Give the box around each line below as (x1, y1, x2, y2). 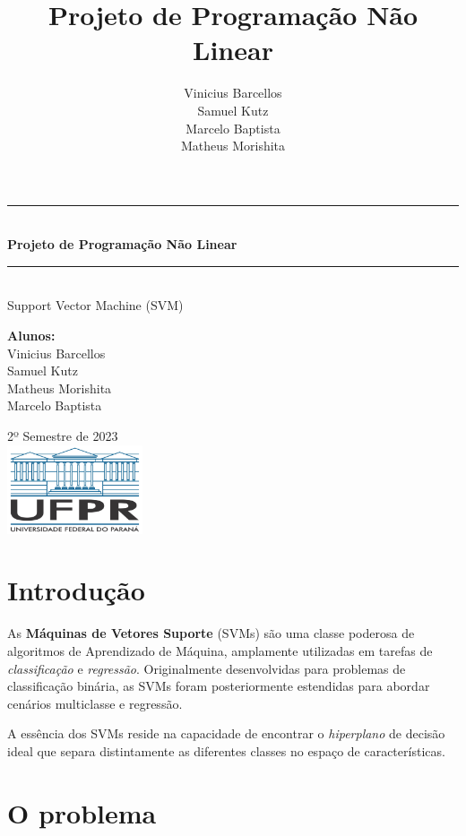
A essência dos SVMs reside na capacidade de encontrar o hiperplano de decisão (7, 724, 445, 743)
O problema (7, 794, 157, 831)
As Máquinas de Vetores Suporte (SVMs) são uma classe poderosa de (7, 624, 415, 642)
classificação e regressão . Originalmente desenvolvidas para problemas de (7, 659, 406, 677)
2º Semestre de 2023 (7, 427, 118, 445)
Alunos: (7, 326, 56, 345)
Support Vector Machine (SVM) (7, 296, 184, 315)
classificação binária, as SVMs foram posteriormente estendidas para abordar (7, 677, 430, 695)
